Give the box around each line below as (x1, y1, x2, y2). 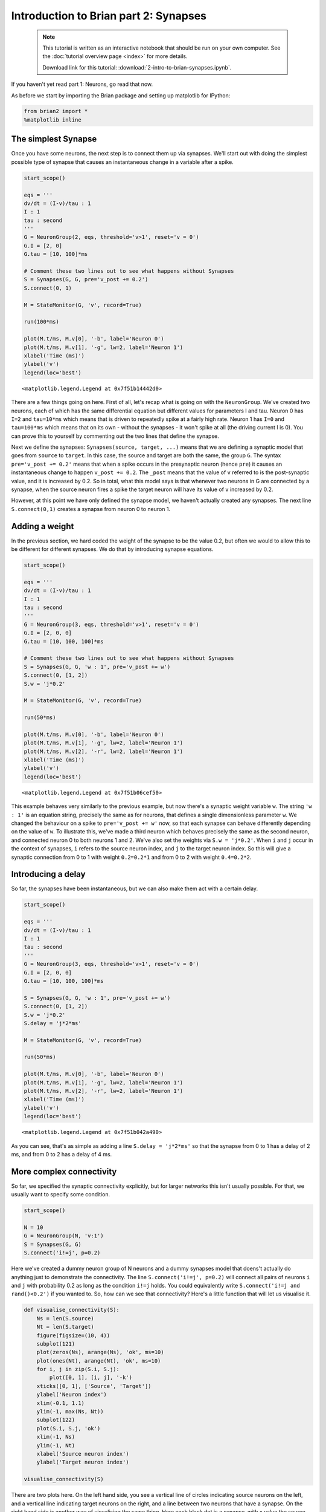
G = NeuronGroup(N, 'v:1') (24, 1233, 104, 1239)
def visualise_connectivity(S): (24, 1306, 120, 1314)
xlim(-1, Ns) (36, 1433, 75, 1441)
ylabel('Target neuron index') (36, 1459, 129, 1466)
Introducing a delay (11, 869, 86, 879)
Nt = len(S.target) (36, 1323, 95, 1331)
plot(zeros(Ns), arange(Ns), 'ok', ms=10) (36, 1349, 164, 1356)
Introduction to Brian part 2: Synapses (11, 9, 207, 22)
